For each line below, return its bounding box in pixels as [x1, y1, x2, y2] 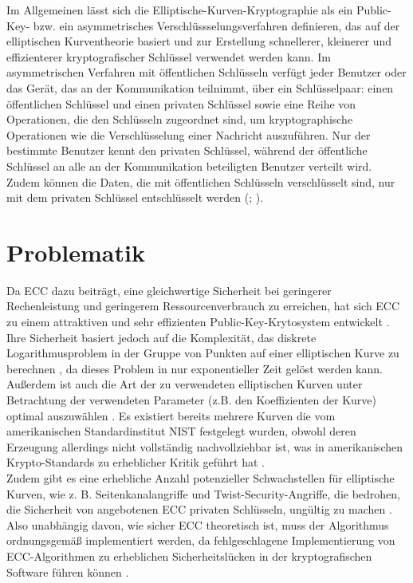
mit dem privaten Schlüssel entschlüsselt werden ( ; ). [6, 189, 264, 206]
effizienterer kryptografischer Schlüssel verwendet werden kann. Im [6, 48, 331, 65]
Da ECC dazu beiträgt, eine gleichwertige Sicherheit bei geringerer [6, 282, 332, 298]
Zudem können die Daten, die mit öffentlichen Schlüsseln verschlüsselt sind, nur [6, 173, 395, 190]
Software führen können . [6, 563, 129, 580]
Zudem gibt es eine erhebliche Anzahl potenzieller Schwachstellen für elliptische [6, 469, 395, 486]
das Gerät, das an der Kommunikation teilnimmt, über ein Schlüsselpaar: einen [6, 79, 394, 96]
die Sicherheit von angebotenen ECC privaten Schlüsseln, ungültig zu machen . [6, 501, 392, 518]
